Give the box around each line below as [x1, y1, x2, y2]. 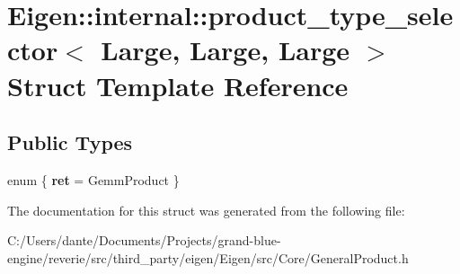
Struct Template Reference [7, 66, 349, 103]
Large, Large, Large [101, 31, 350, 68]
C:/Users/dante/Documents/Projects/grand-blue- [7, 231, 281, 250]
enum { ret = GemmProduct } [7, 170, 180, 189]
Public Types [7, 128, 133, 156]
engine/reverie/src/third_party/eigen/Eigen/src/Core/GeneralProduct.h [7, 248, 409, 267]
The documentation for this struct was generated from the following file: [7, 200, 405, 219]
